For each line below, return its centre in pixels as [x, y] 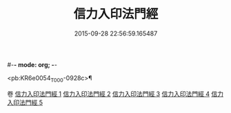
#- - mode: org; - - [32, 64]
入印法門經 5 [25, 102]
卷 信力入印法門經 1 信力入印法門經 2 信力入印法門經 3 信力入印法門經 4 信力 [115, 94]
